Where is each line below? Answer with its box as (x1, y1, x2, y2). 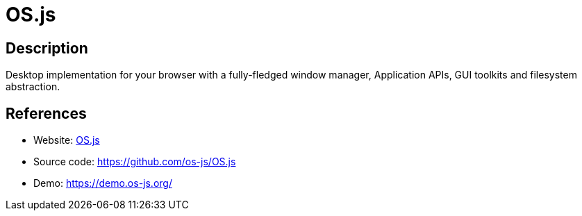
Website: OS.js (33, 134, 100, 147)
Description (6, 39, 88, 57)
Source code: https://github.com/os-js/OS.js (33, 156, 236, 168)
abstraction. (6, 81, 60, 93)
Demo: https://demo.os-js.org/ (33, 177, 172, 190)
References (6, 104, 87, 122)
